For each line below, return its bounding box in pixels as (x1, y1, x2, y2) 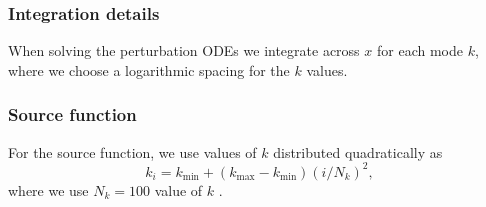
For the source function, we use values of (8, 141, 257, 162)
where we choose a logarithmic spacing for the (8, 59, 290, 80)
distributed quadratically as (273, 141, 443, 162)
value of (154, 179, 203, 200)
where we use (8, 179, 89, 200)
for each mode (376, 40, 463, 61)
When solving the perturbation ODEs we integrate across (8, 40, 360, 61)
